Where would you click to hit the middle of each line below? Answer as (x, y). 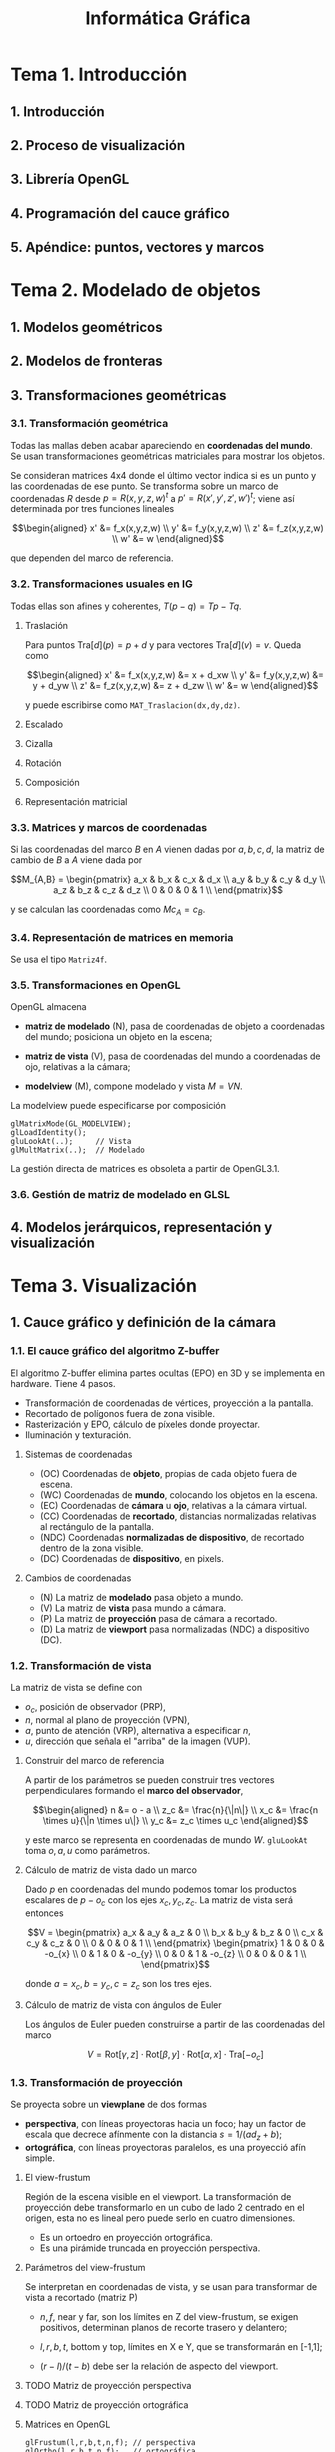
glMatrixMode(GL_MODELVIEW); (71, 1124)
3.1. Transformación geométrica (89, 424)
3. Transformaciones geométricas (118, 395)
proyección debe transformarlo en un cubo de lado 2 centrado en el (164, 2208)
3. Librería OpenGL (70, 179)
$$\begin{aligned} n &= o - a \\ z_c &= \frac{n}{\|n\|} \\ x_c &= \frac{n (175, 1809)
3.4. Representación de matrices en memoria (122, 937)
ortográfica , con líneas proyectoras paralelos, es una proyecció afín (165, 2148)
